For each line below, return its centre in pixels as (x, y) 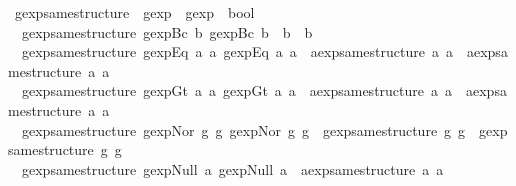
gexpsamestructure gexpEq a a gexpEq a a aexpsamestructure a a (237, 51)
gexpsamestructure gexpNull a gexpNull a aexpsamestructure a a (232, 168)
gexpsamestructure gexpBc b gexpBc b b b (167, 31)
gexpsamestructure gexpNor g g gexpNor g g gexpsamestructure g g (243, 129)
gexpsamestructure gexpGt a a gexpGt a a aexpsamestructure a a (236, 90)
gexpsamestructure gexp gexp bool (134, 12)
